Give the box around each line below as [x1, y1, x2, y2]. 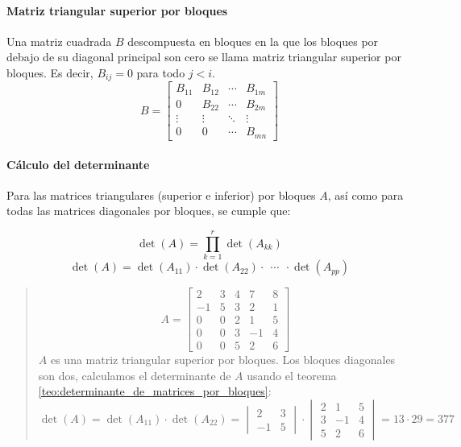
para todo [136, 64, 185, 81]
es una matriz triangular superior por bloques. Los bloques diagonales [50, 351, 396, 368]
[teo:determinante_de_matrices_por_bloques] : [38, 383, 272, 399]
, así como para [327, 186, 404, 203]
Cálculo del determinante [6, 155, 150, 172]
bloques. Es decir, [6, 64, 93, 81]
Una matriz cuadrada [6, 32, 112, 49]
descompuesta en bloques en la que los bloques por [127, 32, 379, 49]
